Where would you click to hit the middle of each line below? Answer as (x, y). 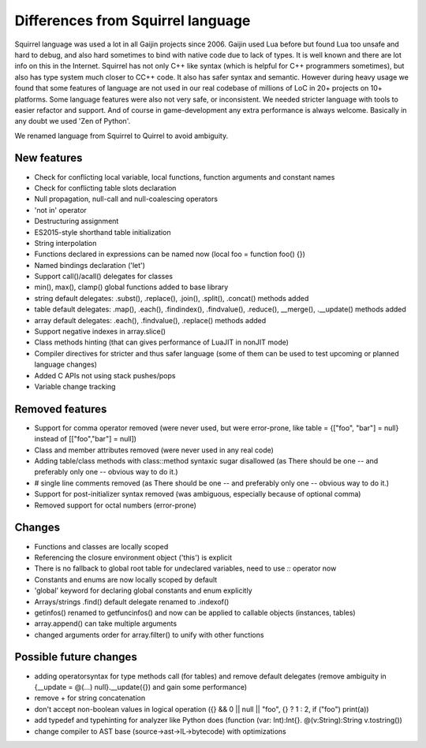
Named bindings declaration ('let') (90, 265)
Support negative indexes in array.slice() (100, 332)
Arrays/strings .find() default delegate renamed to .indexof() (132, 601)
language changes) (66, 365)
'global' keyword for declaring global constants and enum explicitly (143, 590)
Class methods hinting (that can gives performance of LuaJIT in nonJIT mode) (162, 342)
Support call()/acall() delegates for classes (104, 277)
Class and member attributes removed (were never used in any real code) (154, 450)
